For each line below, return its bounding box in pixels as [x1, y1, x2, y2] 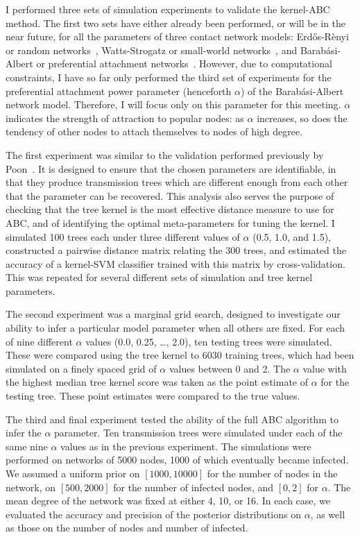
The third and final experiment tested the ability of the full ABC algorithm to [6, 411, 338, 426]
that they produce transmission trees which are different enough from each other [6, 175, 348, 189]
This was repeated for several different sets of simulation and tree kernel [6, 270, 313, 284]
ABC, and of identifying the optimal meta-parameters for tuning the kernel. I [6, 215, 335, 230]
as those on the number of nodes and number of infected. [6, 520, 248, 535]
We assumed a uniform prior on [6, 466, 140, 480]
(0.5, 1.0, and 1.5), [252, 229, 332, 244]
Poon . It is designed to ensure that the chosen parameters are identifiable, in [6, 161, 336, 176]
